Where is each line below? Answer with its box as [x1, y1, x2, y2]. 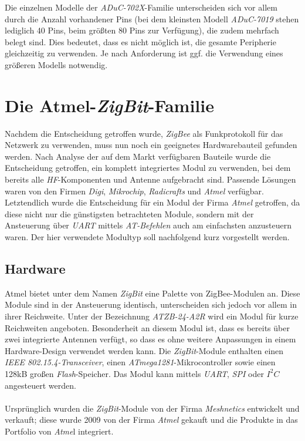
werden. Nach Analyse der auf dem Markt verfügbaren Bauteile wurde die [5, 150, 271, 162]
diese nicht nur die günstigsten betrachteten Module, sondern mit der [5, 207, 254, 220]
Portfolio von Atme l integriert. [5, 425, 114, 437]
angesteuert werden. [5, 379, 76, 391]
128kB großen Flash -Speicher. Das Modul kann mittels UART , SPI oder [5, 367, 264, 379]
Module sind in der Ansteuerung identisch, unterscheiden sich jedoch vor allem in [5, 298, 297, 311]
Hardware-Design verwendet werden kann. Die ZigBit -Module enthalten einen [5, 344, 284, 356]
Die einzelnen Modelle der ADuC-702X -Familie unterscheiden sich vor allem [5, 1, 277, 13]
